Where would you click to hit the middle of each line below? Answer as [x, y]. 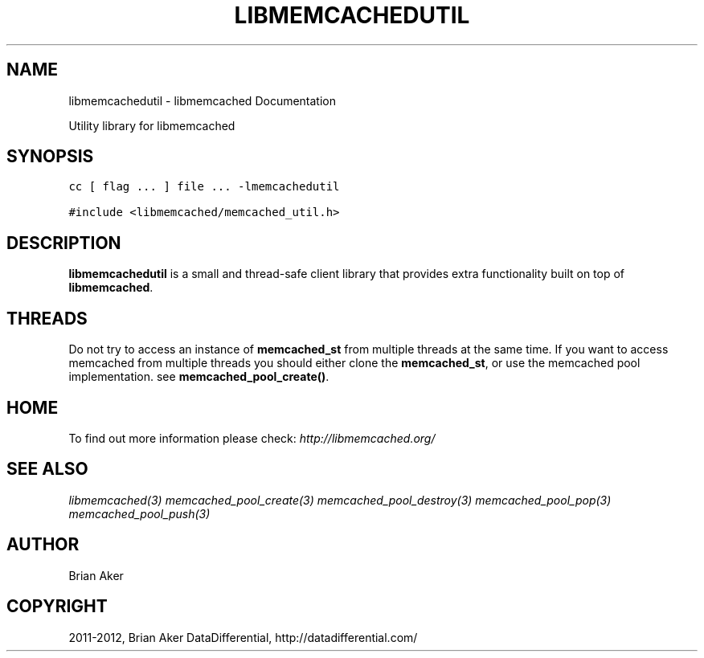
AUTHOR [43, 545]
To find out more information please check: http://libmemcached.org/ [252, 438]
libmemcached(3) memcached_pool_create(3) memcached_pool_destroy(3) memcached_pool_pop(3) [340, 500]
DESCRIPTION [64, 243]
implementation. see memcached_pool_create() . [199, 377]
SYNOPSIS [50, 157]
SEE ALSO [47, 469]
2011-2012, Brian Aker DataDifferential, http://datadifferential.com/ [243, 637]
